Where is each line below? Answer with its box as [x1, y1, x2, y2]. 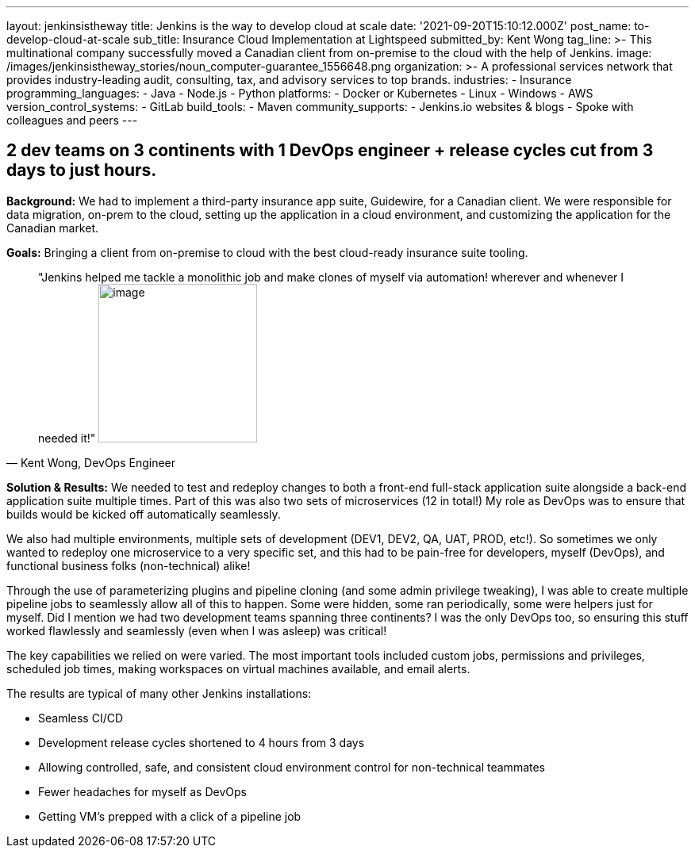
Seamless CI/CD [38, 710, 124, 725]
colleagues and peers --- [6, 113, 138, 127]
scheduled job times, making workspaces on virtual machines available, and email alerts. [6, 661, 470, 676]
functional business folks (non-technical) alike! [6, 558, 251, 573]
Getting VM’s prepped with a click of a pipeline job [38, 809, 301, 823]
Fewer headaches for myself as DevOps [38, 784, 247, 798]
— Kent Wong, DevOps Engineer [6, 455, 176, 469]
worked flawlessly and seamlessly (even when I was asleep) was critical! [6, 623, 387, 638]
